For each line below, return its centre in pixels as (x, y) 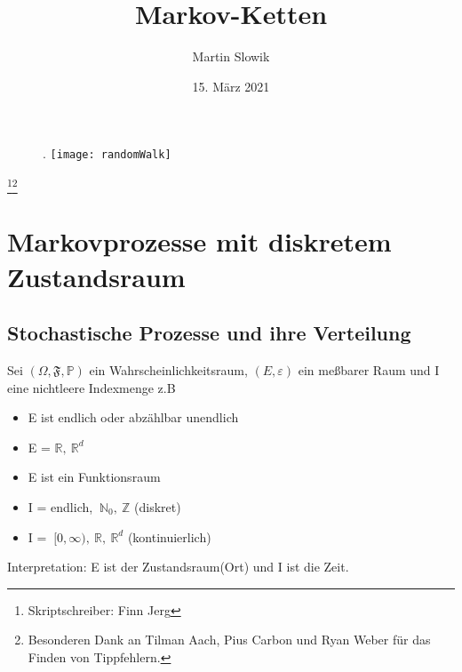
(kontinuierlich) (169, 536)
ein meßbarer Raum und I (369, 370)
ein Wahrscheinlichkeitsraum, (168, 370)
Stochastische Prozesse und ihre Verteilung (209, 333)
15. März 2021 (231, 86)
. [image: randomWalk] (107, 153)
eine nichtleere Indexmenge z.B (92, 387)
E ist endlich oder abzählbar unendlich (133, 417)
